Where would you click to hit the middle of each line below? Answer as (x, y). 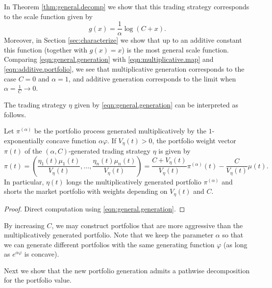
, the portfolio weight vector (194, 140)
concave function (71, 140)
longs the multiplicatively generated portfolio (134, 181)
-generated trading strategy (109, 151)
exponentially (24, 140)
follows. (15, 114)
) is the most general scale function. (175, 49)
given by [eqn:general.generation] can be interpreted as (156, 105)
